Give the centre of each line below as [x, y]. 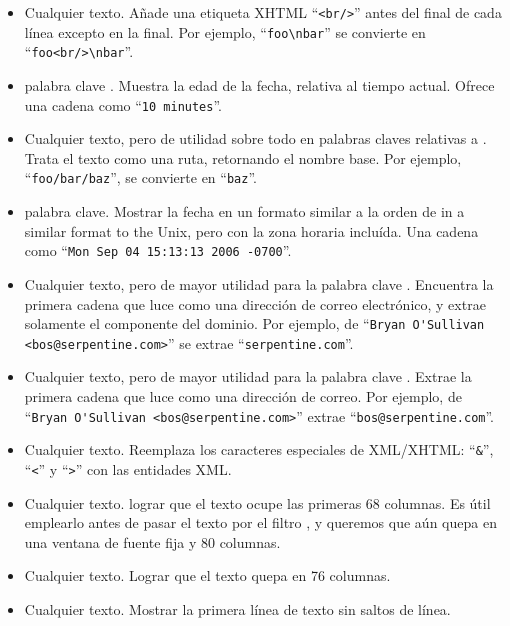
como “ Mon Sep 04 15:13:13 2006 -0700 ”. [158, 250]
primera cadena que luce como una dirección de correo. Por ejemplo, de [243, 396]
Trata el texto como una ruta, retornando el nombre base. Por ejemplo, [243, 157]
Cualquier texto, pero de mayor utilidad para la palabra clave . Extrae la [248, 376]
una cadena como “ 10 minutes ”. [123, 104]
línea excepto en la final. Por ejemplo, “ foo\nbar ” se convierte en [225, 31]
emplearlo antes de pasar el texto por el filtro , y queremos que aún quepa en [260, 522]
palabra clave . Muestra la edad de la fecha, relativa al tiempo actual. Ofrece [259, 84]
